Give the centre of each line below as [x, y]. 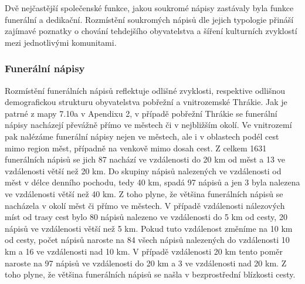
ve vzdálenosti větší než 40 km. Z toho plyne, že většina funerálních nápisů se [144, 193]
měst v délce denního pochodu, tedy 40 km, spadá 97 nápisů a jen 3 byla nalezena [152, 182]
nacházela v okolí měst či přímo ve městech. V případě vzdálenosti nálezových [145, 205]
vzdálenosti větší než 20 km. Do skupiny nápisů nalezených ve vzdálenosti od [143, 170]
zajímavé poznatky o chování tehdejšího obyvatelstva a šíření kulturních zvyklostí [151, 31]
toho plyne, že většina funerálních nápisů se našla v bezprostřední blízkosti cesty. [150, 274]
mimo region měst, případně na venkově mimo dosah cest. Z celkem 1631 [136, 148]
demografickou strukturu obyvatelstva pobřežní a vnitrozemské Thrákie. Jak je [146, 102]
